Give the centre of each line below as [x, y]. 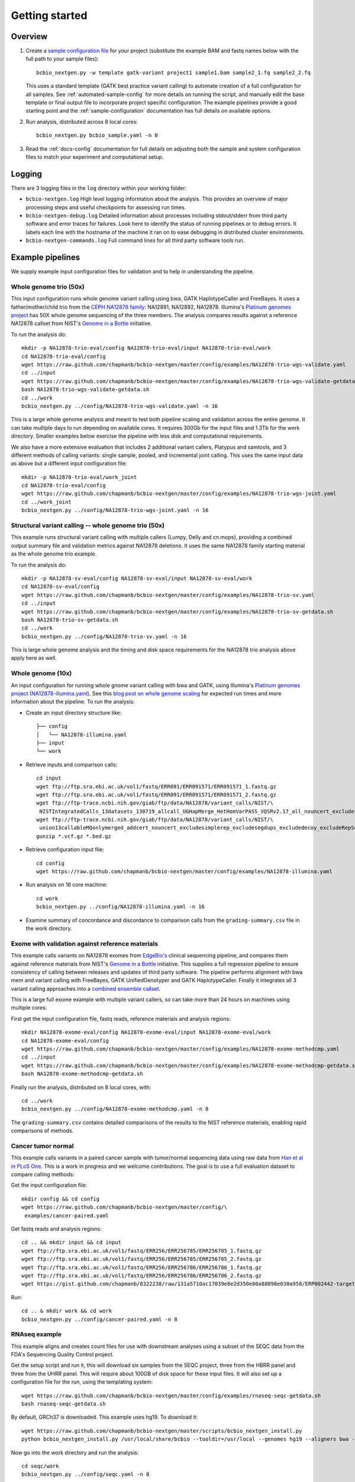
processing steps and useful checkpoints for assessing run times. [106, 207]
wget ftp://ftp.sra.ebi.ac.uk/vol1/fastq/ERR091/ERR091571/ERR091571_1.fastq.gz [156, 786]
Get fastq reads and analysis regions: [56, 1229]
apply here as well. [34, 658]
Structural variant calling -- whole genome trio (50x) [88, 526]
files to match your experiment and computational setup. [95, 156]
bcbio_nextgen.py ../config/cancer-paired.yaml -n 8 [99, 1319]
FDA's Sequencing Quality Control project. [62, 1355]
